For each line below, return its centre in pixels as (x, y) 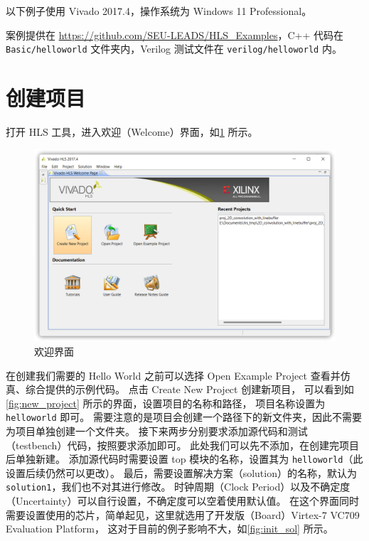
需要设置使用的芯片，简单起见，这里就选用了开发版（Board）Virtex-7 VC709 (183, 514)
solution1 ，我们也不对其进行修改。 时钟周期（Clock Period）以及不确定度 (178, 487)
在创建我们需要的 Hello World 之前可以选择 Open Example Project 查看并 (173, 375)
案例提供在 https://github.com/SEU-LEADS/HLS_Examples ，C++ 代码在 (175, 34)
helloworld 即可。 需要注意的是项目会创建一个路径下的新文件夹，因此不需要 (184, 417)
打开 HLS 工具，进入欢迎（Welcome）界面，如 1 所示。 (132, 131)
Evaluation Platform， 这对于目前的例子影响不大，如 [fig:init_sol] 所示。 (170, 529)
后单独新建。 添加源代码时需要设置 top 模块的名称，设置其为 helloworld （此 (184, 459)
